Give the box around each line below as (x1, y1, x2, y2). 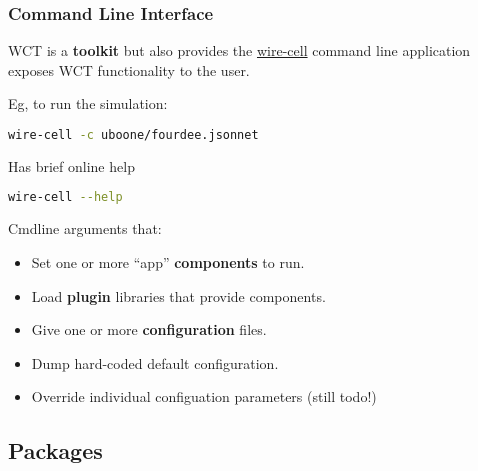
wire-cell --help (8, 190, 123, 205)
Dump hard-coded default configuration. (31, 352, 279, 373)
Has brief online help (8, 155, 135, 176)
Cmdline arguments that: (8, 218, 162, 239)
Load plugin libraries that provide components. (31, 285, 326, 306)
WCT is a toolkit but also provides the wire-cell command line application (8, 40, 471, 61)
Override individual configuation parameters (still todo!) (31, 386, 377, 407)
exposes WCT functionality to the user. (8, 59, 250, 80)
